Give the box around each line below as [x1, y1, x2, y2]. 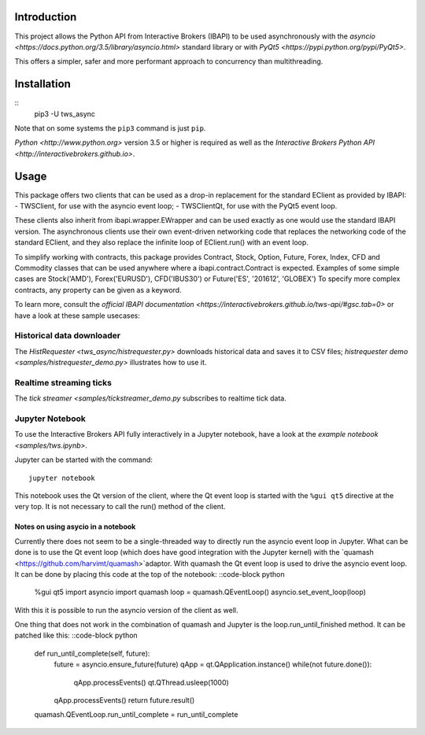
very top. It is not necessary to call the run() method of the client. [14, 502, 226, 512]
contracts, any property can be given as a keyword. [14, 285, 182, 294]
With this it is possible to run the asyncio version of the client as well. [14, 605, 238, 615]
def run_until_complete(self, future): [34, 648, 150, 658]
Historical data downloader [14, 331, 121, 342]
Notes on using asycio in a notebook [14, 522, 136, 531]
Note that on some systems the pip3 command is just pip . [14, 123, 206, 133]
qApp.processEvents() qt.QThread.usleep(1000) [73, 678, 230, 687]
